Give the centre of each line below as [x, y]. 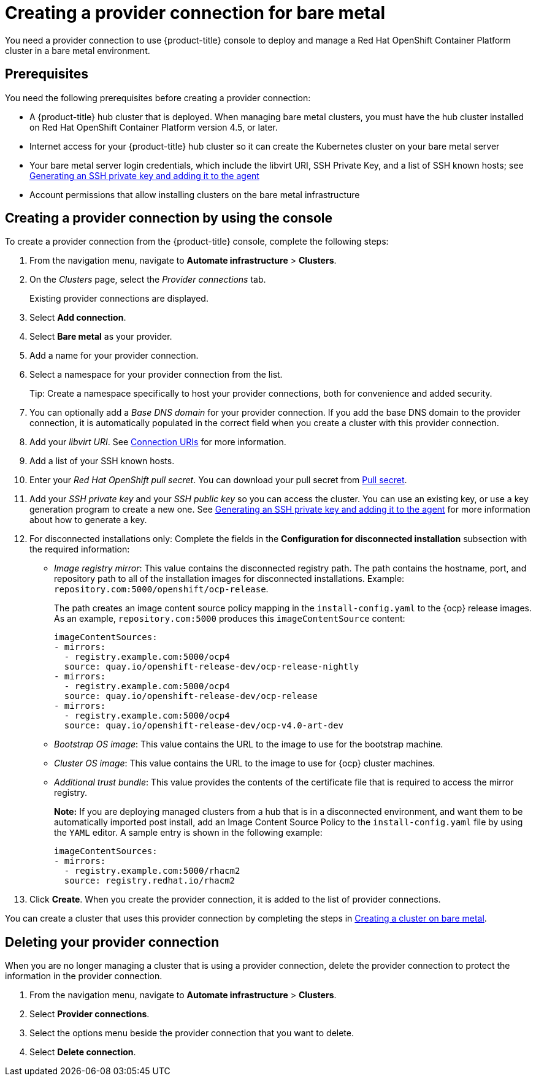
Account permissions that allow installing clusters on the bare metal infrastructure [195, 194]
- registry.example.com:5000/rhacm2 [152, 871]
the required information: [80, 549]
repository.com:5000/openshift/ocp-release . [161, 589]
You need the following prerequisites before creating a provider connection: [158, 97]
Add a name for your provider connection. [114, 356]
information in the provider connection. [84, 976]
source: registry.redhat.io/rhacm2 [150, 881]
